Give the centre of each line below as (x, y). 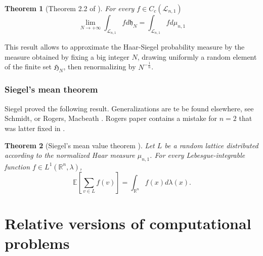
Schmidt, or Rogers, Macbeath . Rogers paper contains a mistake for (111, 118)
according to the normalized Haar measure (70, 155)
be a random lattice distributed (211, 145)
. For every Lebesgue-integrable (198, 155)
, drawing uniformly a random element (197, 56)
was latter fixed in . (35, 128)
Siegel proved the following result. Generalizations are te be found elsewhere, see (129, 108)
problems (37, 243)
